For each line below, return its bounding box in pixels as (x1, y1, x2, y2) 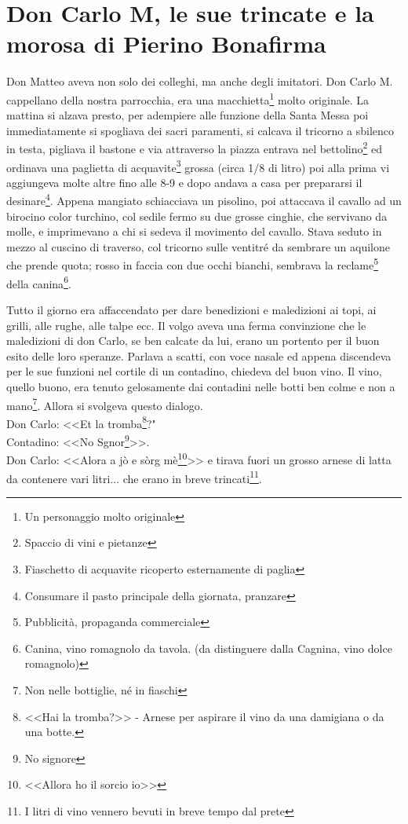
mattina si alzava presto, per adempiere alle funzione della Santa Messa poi (6, 107, 369, 123)
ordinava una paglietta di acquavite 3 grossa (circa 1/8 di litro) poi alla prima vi (6, 156, 390, 175)
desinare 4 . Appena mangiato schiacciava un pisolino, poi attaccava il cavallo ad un (6, 190, 402, 209)
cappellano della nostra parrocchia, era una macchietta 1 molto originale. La (6, 89, 370, 108)
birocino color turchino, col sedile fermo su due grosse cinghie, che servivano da (6, 207, 388, 224)
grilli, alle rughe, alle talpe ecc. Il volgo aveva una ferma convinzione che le (6, 317, 366, 333)
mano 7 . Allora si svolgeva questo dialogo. (6, 394, 203, 413)
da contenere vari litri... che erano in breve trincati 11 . (6, 467, 262, 486)
